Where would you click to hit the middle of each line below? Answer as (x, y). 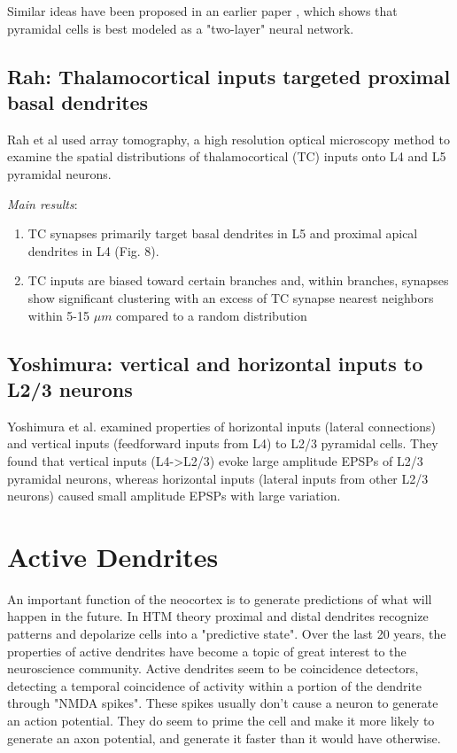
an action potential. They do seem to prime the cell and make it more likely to (221, 720)
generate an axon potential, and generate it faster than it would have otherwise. (224, 737)
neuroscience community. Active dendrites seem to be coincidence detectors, (213, 668)
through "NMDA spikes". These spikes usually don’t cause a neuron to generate (223, 703)
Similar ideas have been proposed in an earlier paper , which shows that (202, 11)
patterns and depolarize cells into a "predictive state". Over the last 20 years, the (227, 633)
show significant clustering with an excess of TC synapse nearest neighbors (231, 297)
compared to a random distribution (212, 315)
